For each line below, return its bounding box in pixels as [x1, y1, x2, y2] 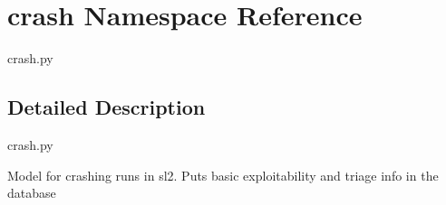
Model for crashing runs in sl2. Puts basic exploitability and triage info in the [7, 165, 439, 184]
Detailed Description [7, 93, 206, 121]
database [7, 183, 56, 202]
